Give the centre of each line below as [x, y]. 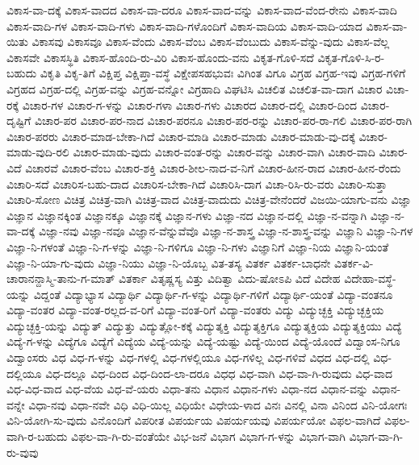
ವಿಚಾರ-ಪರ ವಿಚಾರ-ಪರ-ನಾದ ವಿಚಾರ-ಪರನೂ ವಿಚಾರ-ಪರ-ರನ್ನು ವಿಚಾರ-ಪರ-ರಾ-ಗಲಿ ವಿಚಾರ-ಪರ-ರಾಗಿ [223, 120]
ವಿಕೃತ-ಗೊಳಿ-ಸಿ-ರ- [351, 57]
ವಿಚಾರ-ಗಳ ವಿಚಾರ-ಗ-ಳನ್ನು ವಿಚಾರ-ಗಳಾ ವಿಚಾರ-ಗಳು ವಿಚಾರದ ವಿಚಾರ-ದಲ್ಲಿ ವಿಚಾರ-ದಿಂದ [190, 104]
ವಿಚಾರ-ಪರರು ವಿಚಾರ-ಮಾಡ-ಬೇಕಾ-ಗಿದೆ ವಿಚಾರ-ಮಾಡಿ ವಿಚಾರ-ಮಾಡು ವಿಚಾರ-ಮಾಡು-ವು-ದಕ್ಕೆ [181, 136]
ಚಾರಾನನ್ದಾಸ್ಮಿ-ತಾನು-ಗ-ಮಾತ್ [61, 278]
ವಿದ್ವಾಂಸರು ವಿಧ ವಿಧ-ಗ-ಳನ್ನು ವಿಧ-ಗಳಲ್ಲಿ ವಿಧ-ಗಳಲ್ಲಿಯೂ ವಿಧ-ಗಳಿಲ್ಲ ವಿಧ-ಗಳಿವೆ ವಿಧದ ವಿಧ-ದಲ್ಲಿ [188, 357]
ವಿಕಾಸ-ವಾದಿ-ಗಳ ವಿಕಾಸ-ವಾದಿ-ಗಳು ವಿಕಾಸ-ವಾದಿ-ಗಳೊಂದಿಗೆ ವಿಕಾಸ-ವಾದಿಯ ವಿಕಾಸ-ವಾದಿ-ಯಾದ [184, 25]
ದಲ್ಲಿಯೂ [24, 373]
